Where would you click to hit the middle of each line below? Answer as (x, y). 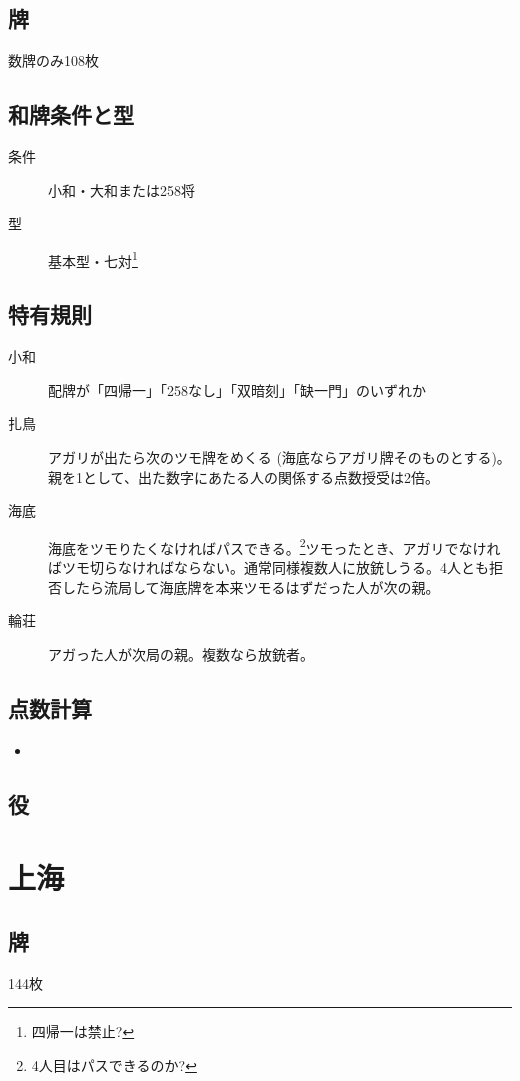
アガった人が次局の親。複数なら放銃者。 (181, 653)
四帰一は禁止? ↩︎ (83, 1031)
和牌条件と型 (71, 114)
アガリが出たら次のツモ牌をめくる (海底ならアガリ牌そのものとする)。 (279, 457)
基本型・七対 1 (93, 259)
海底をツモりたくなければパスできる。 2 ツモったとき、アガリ (246, 546)
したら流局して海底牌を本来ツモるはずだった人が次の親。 (250, 586)
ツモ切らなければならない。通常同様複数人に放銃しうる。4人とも (275, 567)
